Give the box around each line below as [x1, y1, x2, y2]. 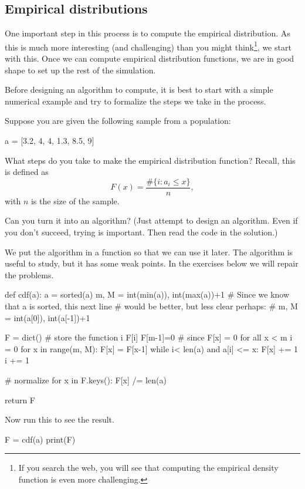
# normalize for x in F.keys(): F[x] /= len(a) [5, 373, 167, 386]
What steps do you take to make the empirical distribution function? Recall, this [5, 154, 296, 166]
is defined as [5, 166, 49, 178]
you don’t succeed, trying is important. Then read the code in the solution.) [5, 226, 278, 238]
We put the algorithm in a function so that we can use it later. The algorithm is [5, 245, 293, 258]
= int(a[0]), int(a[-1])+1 [5, 311, 90, 323]
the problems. [5, 268, 54, 281]
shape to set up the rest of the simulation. [5, 63, 156, 76]
